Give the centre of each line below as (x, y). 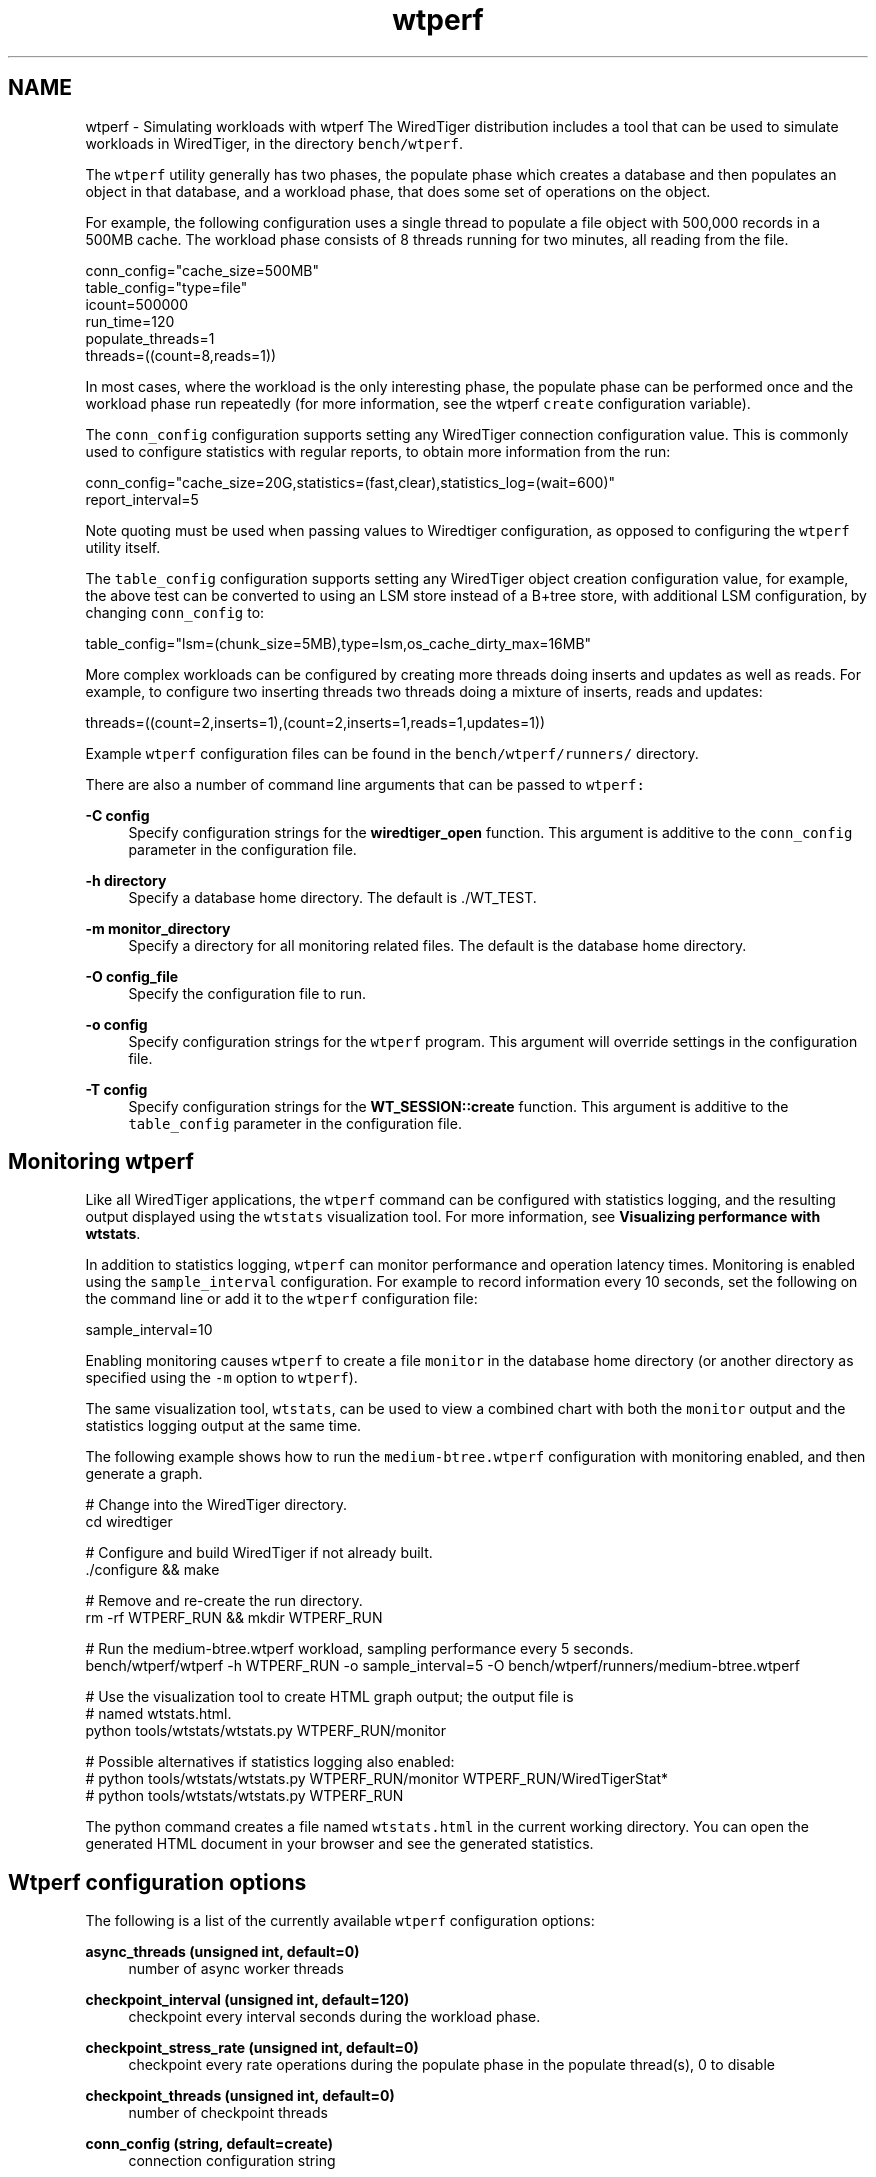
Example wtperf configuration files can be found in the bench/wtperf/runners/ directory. (392, 753)
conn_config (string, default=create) (209, 2144)
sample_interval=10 (149, 1330)
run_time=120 (130, 321)
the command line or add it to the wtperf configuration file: (281, 1299)
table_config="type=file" (166, 287)
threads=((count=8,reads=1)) (181, 355)
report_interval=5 (142, 499)
